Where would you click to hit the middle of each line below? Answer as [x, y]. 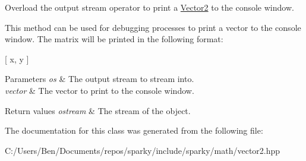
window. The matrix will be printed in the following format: [114, 39]
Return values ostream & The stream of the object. [98, 110]
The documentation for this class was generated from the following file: [134, 130]
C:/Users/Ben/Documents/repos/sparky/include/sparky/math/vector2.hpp [143, 150]
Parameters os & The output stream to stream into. [100, 79]
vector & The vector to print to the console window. [100, 90]
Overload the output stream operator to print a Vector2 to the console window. [149, 7]
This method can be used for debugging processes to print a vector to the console [153, 27]
